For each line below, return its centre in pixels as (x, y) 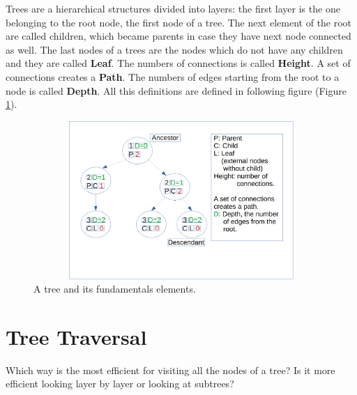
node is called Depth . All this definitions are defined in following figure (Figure (176, 90)
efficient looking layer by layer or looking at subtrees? (120, 384)
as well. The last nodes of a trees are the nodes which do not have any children (174, 49)
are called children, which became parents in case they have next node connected (178, 36)
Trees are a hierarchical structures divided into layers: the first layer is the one (173, 8)
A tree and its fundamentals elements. (115, 289)
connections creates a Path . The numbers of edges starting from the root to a (173, 76)
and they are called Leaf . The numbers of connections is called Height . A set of (178, 63)
